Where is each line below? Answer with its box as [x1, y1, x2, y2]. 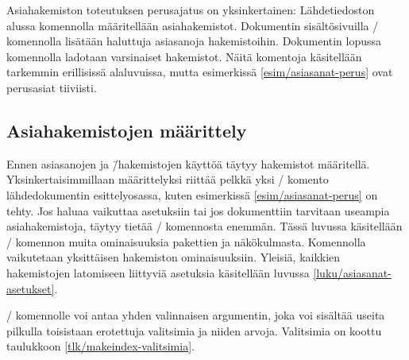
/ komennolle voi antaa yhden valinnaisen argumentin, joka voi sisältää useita [6, 307, 385, 323]
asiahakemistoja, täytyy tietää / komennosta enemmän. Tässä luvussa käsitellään [6, 218, 403, 234]
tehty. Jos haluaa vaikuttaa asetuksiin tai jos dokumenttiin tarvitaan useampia [6, 202, 390, 219]
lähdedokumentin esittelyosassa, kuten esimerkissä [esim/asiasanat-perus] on [6, 186, 378, 203]
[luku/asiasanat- [313, 264, 392, 281]
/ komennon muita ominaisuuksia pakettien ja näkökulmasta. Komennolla [6, 233, 366, 250]
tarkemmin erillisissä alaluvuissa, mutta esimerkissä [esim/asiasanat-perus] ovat [6, 64, 393, 80]
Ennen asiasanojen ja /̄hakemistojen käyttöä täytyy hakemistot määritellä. [6, 155, 370, 172]
